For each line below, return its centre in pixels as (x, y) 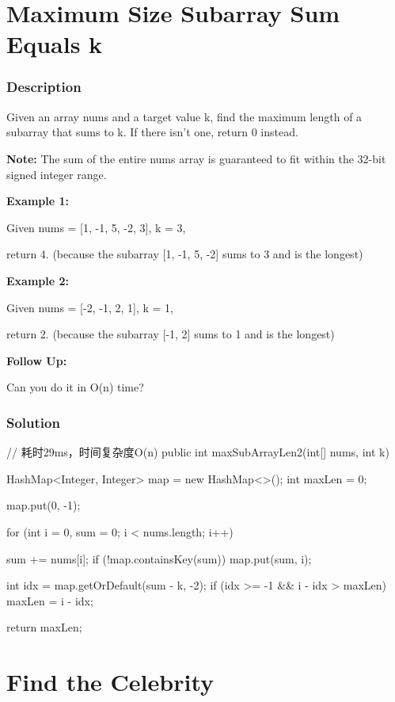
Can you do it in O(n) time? (75, 387)
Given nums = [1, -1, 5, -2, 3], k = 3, (96, 227)
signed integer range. (57, 174)
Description (44, 87)
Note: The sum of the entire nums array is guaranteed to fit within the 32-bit (196, 158)
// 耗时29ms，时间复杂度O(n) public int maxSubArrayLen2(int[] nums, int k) (198, 452)
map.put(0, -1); (44, 505)
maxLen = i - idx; (50, 600)
